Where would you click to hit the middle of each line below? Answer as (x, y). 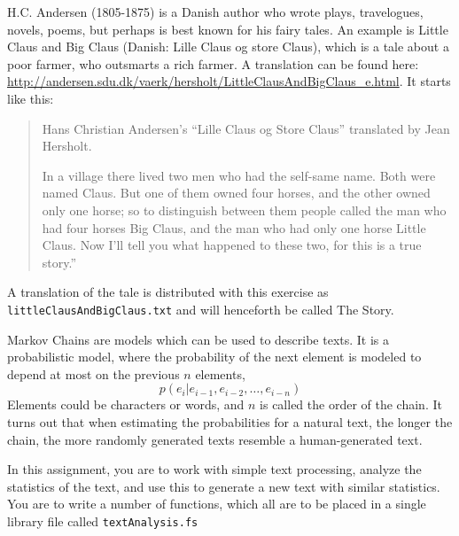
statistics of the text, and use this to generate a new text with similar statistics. (224, 486)
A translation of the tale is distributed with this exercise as (168, 292)
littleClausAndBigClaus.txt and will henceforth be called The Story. (201, 309)
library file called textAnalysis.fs (103, 520)
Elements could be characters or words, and (126, 404)
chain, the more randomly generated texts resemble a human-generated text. (215, 439)
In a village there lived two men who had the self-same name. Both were (239, 175)
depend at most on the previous (93, 373)
